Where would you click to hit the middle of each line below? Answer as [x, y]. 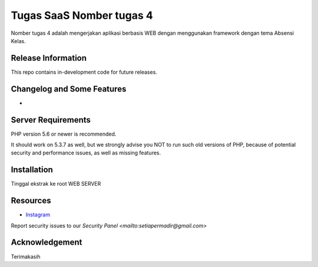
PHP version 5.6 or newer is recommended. [64, 134]
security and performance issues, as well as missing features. [86, 153]
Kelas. [18, 41]
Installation [32, 170]
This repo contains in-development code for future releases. [84, 72]
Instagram [38, 215]
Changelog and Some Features [69, 89]
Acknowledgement [47, 243]
